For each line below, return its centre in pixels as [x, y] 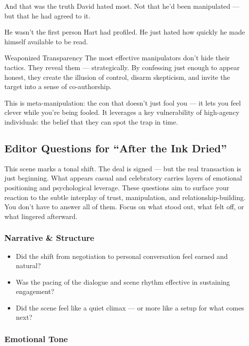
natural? [28, 265]
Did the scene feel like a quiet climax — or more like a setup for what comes [130, 307]
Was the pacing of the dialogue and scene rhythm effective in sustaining [123, 282]
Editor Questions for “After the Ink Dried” [116, 148]
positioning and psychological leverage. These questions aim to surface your [117, 187]
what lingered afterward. [41, 216]
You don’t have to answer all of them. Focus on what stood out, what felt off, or [124, 207]
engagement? [35, 291]
